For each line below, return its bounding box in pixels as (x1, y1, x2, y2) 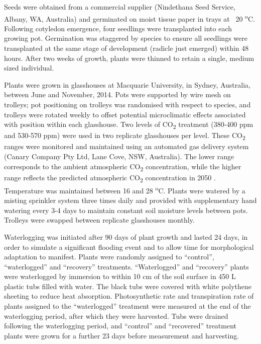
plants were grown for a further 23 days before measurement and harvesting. (4, 330, 239, 340)
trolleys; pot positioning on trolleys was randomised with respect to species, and (4, 99, 251, 109)
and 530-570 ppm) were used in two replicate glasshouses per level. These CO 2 (4, 130, 245, 142)
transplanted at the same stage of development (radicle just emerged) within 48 (4, 43, 249, 53)
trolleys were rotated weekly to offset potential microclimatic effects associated (4, 109, 246, 119)
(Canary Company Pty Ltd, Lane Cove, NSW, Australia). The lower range (4, 151, 234, 162)
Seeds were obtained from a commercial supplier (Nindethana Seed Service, (4, 2, 235, 12)
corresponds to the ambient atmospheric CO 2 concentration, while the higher (4, 161, 241, 173)
